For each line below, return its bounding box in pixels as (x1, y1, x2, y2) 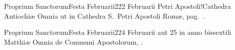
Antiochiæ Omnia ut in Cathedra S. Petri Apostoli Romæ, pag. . (4, 10, 205, 21)
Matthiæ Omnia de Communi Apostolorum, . (4, 36, 143, 47)
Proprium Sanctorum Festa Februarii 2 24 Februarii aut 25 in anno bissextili (4, 27, 232, 37)
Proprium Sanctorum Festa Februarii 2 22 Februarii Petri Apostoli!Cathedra (4, 1, 231, 11)
